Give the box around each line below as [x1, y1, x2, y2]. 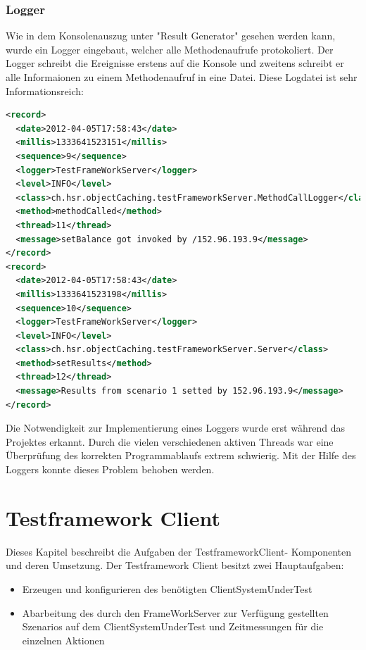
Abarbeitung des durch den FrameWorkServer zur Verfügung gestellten [22, 605, 329, 620]
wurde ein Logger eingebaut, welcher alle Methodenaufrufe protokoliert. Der [6, 42, 334, 56]
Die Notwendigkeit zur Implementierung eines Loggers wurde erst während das [6, 420, 345, 435]
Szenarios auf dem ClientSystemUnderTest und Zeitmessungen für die [22, 619, 324, 634]
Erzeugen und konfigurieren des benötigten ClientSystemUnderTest [22, 581, 313, 596]
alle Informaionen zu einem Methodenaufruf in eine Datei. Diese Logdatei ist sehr [6, 70, 358, 84]
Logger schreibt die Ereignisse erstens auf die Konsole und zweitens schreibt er [6, 56, 344, 70]
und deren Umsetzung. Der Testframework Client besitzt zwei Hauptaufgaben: [6, 558, 344, 573]
